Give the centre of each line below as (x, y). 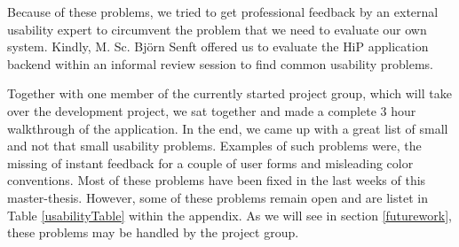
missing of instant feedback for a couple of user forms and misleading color (210, 162)
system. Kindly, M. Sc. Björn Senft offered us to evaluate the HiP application (218, 46)
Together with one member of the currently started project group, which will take (229, 93)
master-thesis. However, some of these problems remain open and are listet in (218, 197)
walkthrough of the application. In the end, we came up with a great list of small (228, 128)
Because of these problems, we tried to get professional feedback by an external (223, 12)
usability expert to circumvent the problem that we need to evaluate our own (217, 29)
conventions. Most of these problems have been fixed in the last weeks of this (217, 180)
